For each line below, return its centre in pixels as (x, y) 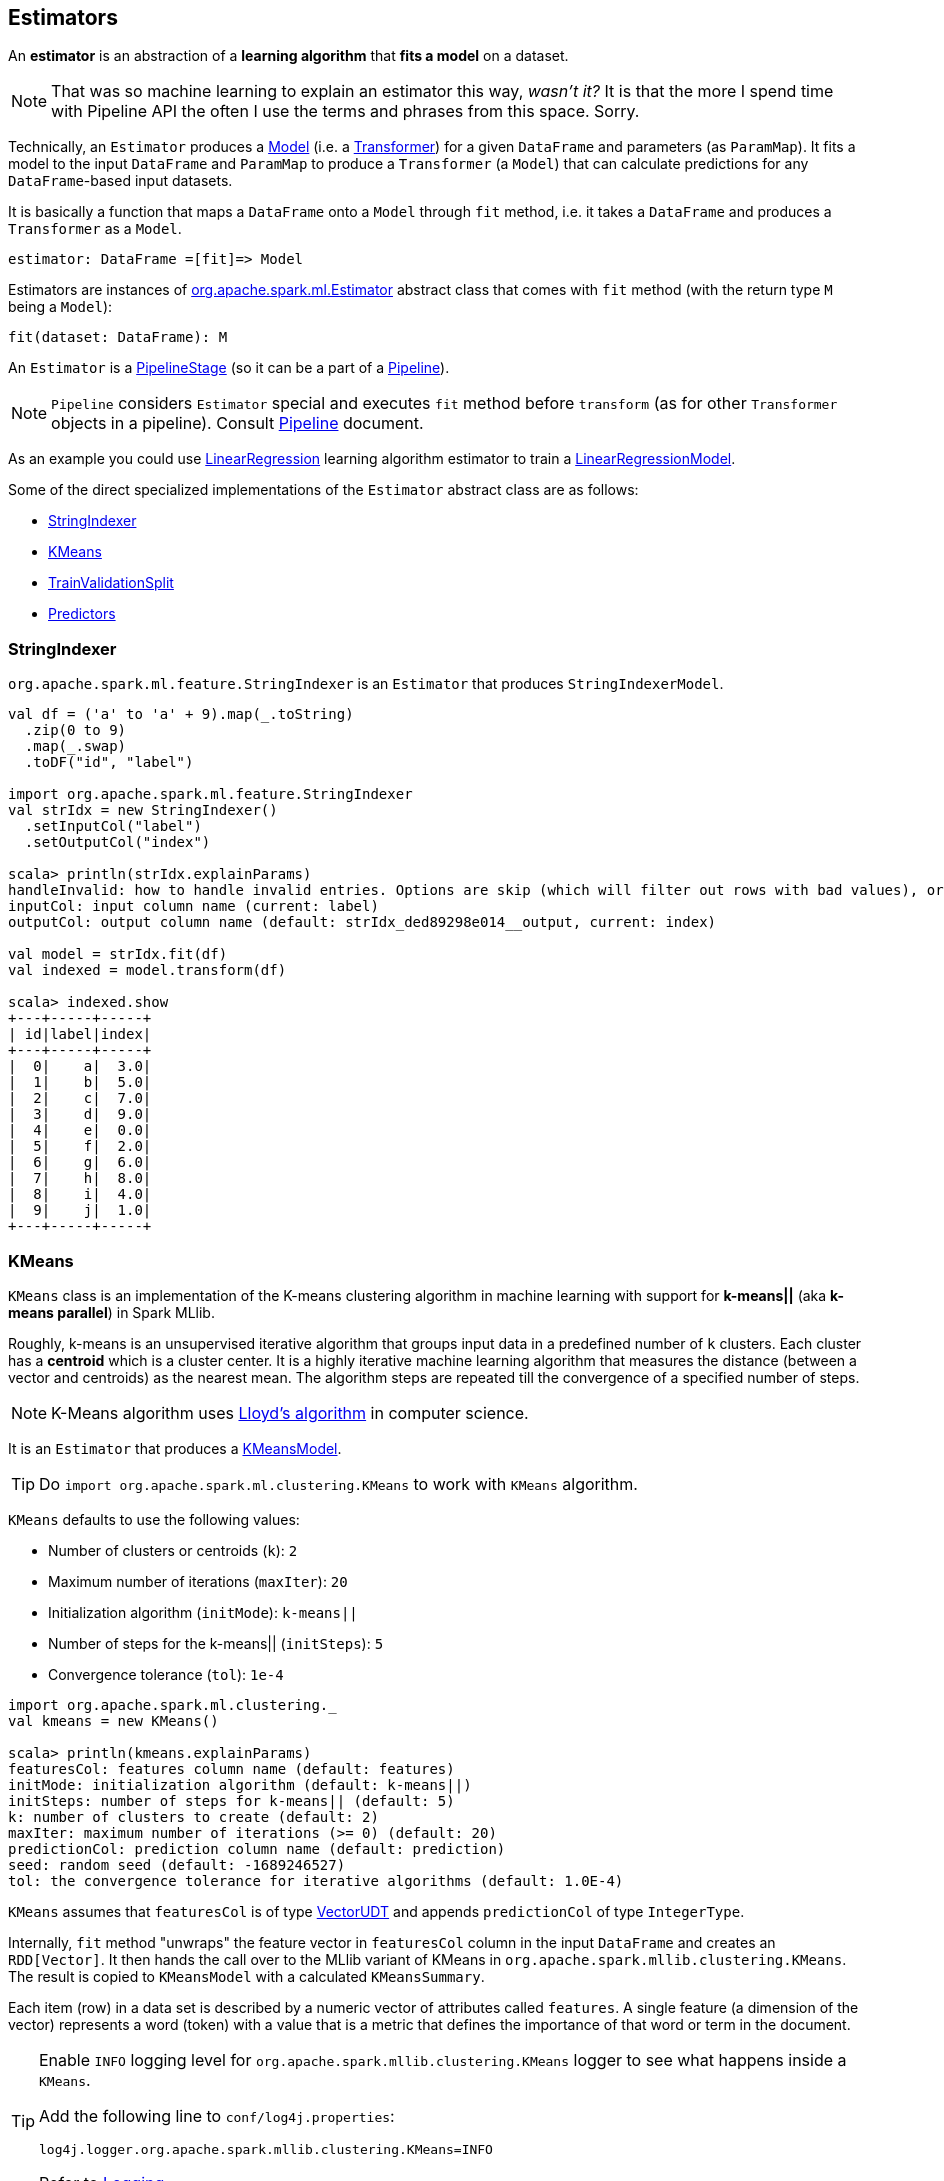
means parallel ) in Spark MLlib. (111, 1312)
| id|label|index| (80, 1034)
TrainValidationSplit (111, 583)
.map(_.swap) (75, 746)
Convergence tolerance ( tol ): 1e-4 (166, 1674)
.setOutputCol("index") (117, 842)
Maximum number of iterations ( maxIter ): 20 (198, 1581)
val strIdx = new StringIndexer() (143, 810)
